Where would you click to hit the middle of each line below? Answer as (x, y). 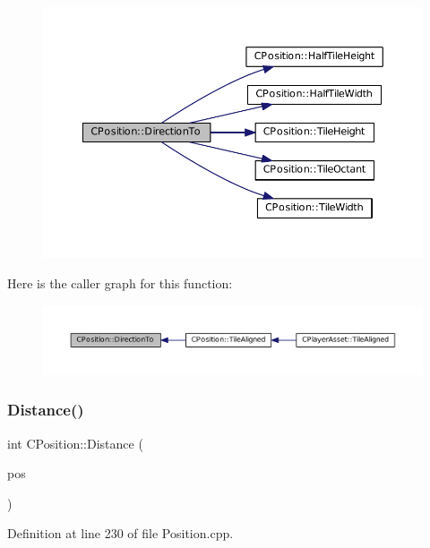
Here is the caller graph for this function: (120, 283)
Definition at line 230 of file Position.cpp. (120, 533)
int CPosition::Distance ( (75, 443)
